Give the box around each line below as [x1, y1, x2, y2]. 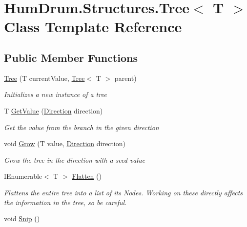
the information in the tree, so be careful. [4, 197, 127, 207]
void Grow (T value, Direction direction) [4, 138, 125, 149]
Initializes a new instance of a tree [4, 89, 107, 99]
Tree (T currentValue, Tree [4, 73, 85, 83]
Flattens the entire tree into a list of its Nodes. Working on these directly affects [4, 187, 243, 197]
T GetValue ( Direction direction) [4, 105, 103, 115]
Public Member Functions [4, 50, 138, 65]
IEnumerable [4, 171, 42, 181]
